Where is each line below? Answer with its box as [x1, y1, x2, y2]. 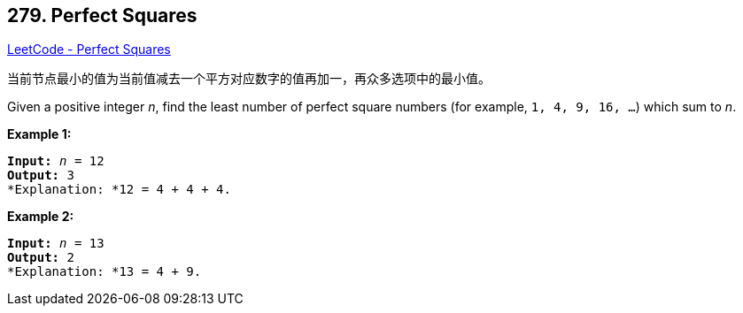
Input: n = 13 [7, 236, 104, 251]
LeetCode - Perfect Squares [7, 42, 171, 57]
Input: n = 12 [7, 154, 104, 169]
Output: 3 [7, 168, 74, 183]
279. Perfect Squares [7, 4, 197, 27]
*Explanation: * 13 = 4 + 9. [7, 264, 202, 279]
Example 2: [7, 209, 74, 225]
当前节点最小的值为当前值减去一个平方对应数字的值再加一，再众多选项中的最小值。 [7, 71, 491, 87]
